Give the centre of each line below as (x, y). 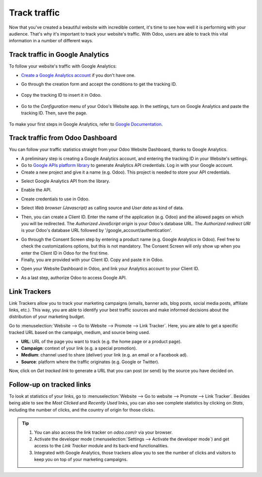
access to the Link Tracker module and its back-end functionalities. (101, 446)
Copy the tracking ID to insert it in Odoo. (61, 95)
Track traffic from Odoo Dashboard (63, 138)
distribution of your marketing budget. (47, 317)
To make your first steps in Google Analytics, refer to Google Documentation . (86, 124)
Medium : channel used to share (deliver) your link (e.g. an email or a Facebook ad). (104, 355)
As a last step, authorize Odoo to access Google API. (74, 278)
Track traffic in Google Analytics (59, 55)
